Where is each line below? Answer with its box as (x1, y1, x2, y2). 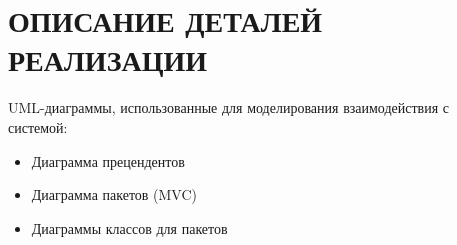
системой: (8, 116, 68, 137)
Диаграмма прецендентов (31, 150, 185, 171)
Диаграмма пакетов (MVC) (31, 184, 198, 205)
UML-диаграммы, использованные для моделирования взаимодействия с (8, 97, 450, 118)
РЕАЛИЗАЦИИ (8, 39, 207, 80)
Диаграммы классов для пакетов (31, 217, 228, 238)
